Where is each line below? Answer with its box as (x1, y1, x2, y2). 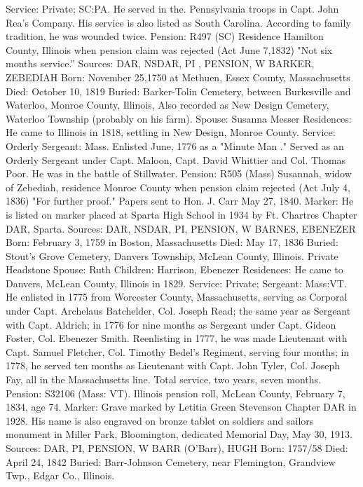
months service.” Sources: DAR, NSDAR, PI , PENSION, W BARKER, (6, 56, 315, 71)
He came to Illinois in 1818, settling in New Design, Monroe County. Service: (6, 125, 336, 139)
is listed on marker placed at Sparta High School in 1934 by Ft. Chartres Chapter (6, 207, 357, 221)
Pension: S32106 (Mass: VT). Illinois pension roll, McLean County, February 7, (6, 385, 345, 400)
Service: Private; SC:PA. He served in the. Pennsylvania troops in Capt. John (6, 1, 339, 15)
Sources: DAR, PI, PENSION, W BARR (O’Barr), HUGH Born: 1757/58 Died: (6, 441, 348, 455)
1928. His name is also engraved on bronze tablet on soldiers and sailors (6, 413, 314, 427)
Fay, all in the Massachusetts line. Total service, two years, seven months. (6, 372, 322, 387)
